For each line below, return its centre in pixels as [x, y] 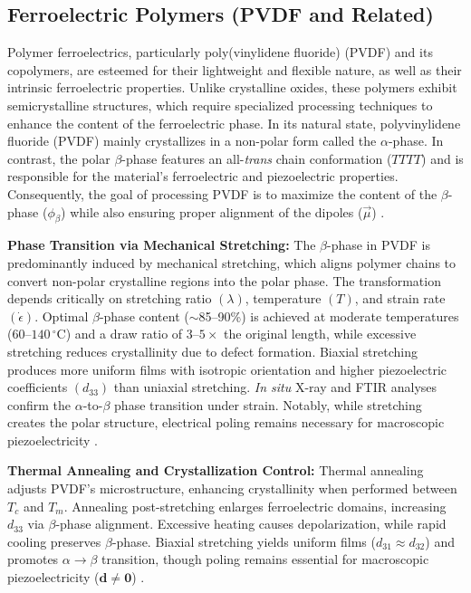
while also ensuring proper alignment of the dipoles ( [216, 211]
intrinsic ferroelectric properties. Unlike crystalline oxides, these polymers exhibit [232, 87]
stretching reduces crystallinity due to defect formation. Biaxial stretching [212, 351]
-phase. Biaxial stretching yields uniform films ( [244, 541]
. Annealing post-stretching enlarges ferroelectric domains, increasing [255, 506]
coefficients [38, 387]
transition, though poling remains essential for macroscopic [265, 559]
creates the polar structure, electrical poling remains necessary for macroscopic [226, 422]
